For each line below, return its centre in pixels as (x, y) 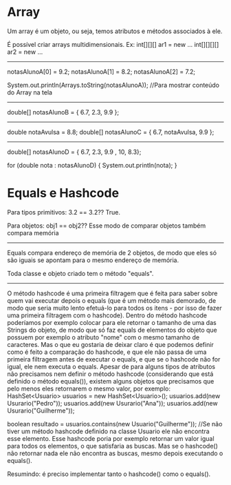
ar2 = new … (25, 52)
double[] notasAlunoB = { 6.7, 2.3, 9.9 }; (63, 112)
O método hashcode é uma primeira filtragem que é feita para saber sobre (112, 293)
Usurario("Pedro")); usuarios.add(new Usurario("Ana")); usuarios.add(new (112, 403)
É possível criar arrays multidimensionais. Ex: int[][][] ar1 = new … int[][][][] (113, 44)
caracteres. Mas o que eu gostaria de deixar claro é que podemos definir (111, 344)
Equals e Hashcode (63, 193)
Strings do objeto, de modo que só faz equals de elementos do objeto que (112, 330)
